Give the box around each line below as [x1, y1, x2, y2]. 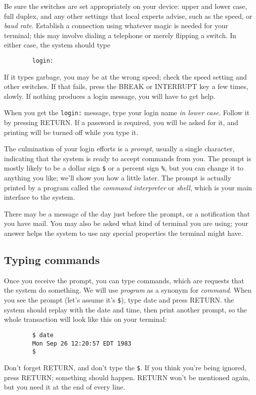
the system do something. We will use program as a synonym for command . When [4, 285, 252, 295]
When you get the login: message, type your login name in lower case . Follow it [4, 107, 250, 118]
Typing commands [4, 252, 100, 267]
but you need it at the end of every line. [4, 382, 126, 392]
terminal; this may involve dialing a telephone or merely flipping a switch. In [4, 30, 237, 40]
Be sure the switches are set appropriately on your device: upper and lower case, [4, 1, 247, 11]
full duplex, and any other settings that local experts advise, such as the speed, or [4, 10, 253, 21]
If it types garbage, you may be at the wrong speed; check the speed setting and [4, 71, 247, 82]
